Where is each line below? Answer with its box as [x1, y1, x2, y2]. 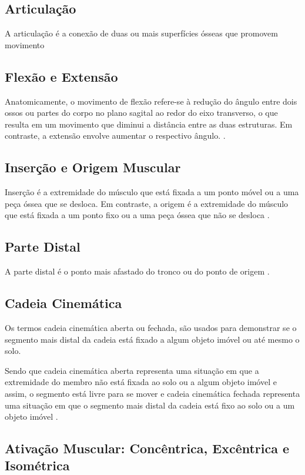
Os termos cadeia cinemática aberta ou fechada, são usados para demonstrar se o [5, 321, 297, 333]
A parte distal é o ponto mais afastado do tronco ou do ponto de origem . [5, 265, 270, 277]
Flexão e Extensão [5, 67, 118, 85]
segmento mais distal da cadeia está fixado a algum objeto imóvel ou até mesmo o [5, 333, 300, 345]
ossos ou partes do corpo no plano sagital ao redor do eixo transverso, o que [5, 106, 278, 119]
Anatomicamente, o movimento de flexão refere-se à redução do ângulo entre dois [5, 95, 297, 107]
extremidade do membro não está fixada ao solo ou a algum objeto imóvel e [5, 376, 277, 388]
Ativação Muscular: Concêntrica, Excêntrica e [5, 439, 290, 457]
